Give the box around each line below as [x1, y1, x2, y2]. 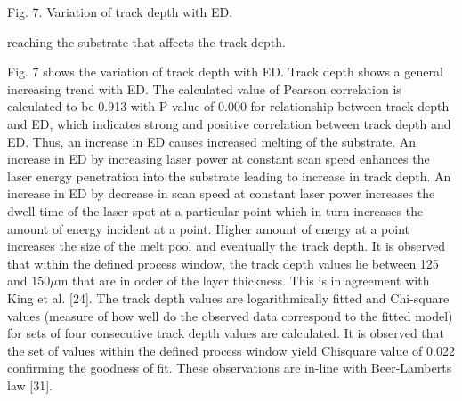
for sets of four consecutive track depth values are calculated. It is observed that [7, 324, 445, 342]
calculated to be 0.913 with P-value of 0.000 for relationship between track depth [7, 97, 450, 116]
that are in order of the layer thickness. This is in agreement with [72, 271, 430, 290]
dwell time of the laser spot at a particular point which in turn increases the [7, 201, 424, 220]
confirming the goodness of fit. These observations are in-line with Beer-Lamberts [7, 358, 452, 377]
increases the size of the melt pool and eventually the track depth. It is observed [7, 237, 446, 255]
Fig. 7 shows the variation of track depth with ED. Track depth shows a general [7, 62, 443, 81]
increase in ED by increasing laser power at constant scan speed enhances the [7, 149, 430, 168]
